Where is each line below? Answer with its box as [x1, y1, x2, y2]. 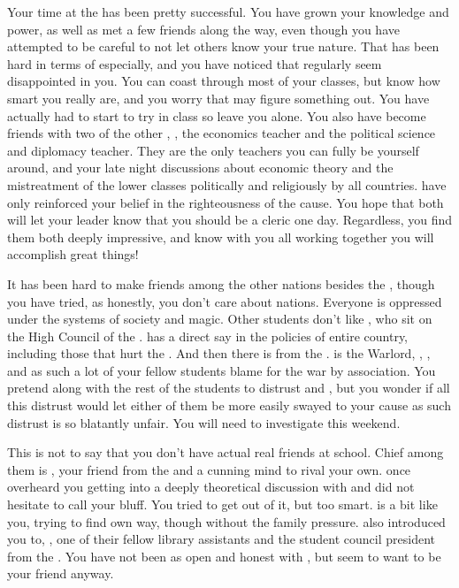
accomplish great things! [7, 245, 139, 263]
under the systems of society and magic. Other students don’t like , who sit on [7, 309, 432, 328]
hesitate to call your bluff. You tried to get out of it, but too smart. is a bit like [7, 495, 438, 514]
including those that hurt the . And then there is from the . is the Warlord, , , [7, 344, 431, 363]
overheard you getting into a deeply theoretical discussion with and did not [7, 477, 415, 496]
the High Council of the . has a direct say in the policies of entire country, [7, 326, 409, 345]
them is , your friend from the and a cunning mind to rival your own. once [7, 460, 411, 478]
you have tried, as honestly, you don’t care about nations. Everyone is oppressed [7, 292, 442, 310]
